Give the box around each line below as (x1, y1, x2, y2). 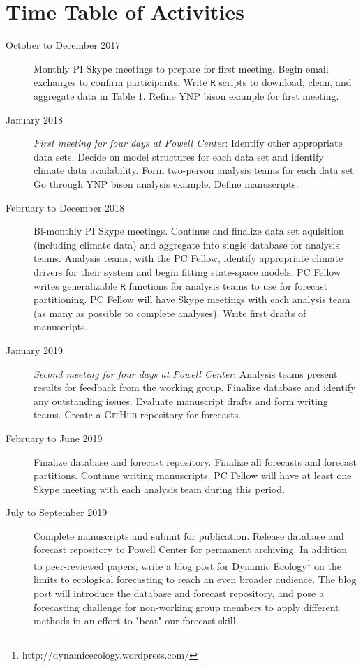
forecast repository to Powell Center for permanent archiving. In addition (34, 542, 348, 557)
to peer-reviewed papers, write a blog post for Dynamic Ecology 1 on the (34, 557, 341, 573)
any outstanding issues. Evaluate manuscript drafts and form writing (34, 393, 328, 408)
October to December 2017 (6, 38, 121, 52)
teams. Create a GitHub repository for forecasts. (34, 407, 242, 422)
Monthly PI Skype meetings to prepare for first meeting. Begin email (34, 61, 329, 75)
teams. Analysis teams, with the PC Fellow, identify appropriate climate (34, 251, 343, 265)
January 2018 (6, 112, 63, 126)
